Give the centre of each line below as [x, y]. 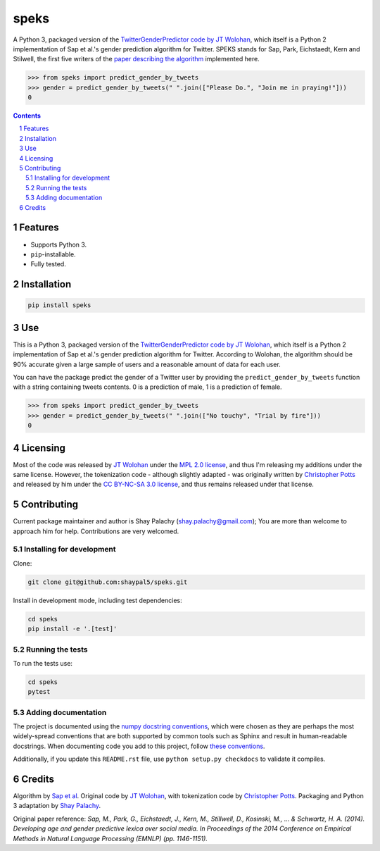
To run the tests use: [43, 663]
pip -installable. [53, 254]
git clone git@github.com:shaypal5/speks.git [108, 582]
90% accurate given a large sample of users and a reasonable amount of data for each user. [147, 364]
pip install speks [59, 305]
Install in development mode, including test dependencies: [97, 600]
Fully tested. [48, 264]
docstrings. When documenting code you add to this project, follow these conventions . [139, 746]
